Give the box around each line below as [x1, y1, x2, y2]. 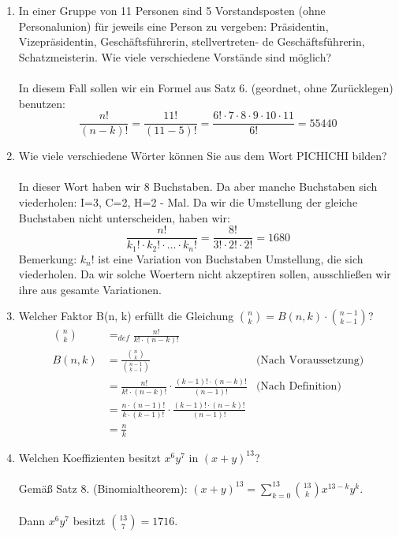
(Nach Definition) [255, 381, 341, 393]
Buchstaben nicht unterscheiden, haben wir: [18, 209, 230, 226]
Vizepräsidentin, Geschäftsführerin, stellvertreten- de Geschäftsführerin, [18, 33, 365, 50]
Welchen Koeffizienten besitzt [18, 449, 161, 465]
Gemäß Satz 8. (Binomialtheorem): [18, 479, 188, 496]
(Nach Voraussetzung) [255, 354, 364, 366]
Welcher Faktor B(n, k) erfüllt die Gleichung [18, 308, 234, 324]
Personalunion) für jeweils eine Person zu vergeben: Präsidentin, [18, 17, 329, 34]
